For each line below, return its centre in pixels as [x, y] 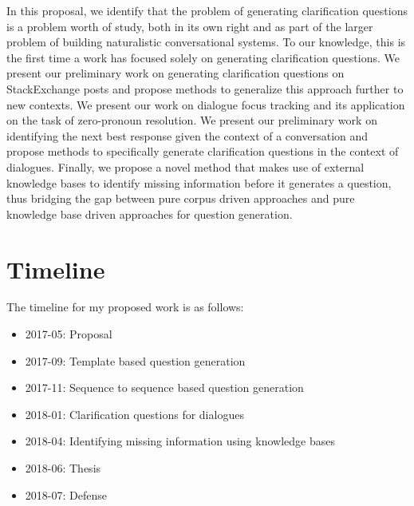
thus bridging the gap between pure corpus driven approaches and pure [181, 198]
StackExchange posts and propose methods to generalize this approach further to [205, 88]
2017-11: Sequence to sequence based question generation [164, 387]
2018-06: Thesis [63, 468]
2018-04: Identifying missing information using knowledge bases [180, 441]
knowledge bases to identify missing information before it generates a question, [199, 182]
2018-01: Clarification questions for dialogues [134, 414]
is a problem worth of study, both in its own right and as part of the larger [190, 26]
